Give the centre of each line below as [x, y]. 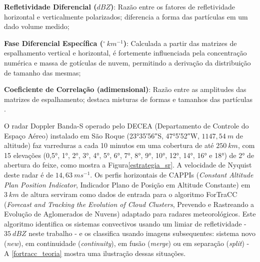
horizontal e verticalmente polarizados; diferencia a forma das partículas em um [126, 16]
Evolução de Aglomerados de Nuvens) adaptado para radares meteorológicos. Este [130, 214]
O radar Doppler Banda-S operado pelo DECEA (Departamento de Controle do [126, 125]
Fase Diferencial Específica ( [53, 43]
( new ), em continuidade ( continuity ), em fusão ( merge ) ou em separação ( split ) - [127, 243]
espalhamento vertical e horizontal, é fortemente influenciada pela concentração [125, 53]
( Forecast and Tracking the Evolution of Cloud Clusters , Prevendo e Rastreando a [129, 204]
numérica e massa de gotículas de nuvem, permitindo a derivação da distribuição [127, 62]
